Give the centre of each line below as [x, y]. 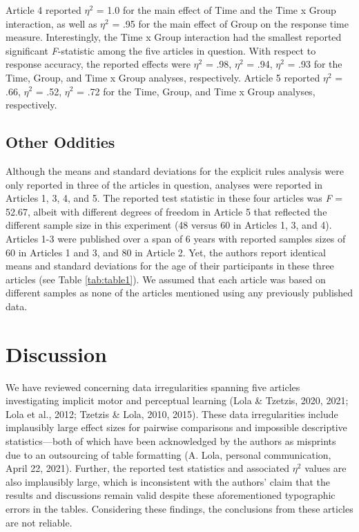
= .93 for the [315, 64]
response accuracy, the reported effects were [98, 64]
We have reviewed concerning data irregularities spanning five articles [153, 387]
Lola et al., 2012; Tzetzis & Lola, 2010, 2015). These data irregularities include [172, 414]
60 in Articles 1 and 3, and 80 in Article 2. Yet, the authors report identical [166, 252]
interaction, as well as [51, 23]
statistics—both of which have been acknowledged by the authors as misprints [171, 440]
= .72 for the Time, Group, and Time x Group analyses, [196, 91]
